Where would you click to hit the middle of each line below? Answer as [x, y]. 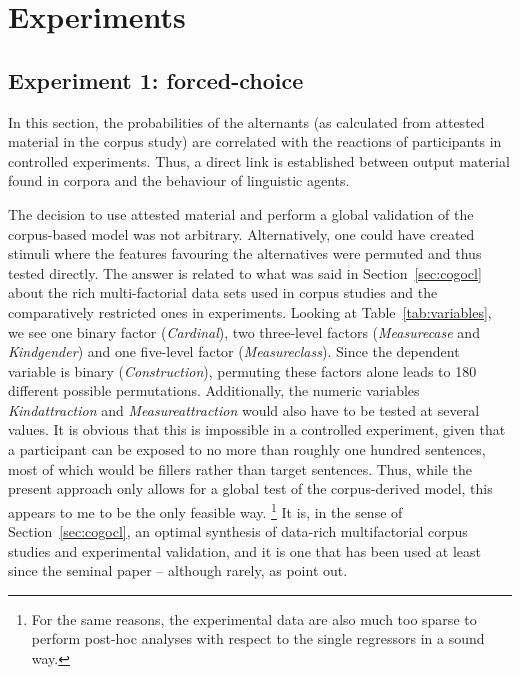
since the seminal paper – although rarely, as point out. [178, 570]
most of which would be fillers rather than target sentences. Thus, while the [240, 468]
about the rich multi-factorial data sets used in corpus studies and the [223, 292]
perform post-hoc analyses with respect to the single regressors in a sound [258, 638]
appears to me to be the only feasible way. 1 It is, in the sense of [205, 510]
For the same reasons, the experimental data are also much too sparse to [254, 618]
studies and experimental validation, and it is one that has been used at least [245, 550]
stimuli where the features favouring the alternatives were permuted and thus [245, 253]
